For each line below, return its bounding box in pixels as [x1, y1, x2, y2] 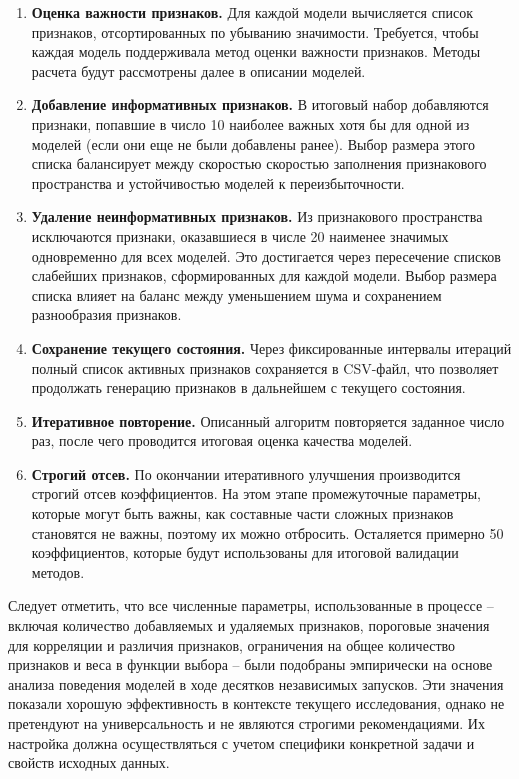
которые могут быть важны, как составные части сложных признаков [31, 503, 454, 524]
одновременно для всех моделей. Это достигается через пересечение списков [31, 245, 501, 266]
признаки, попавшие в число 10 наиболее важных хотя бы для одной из [31, 113, 470, 134]
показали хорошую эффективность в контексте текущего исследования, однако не [8, 693, 505, 714]
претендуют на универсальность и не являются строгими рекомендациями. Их [8, 713, 485, 733]
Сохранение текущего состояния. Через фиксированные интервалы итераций [31, 337, 512, 358]
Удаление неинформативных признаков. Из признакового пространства [31, 206, 483, 227]
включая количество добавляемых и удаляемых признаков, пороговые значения [8, 615, 490, 636]
